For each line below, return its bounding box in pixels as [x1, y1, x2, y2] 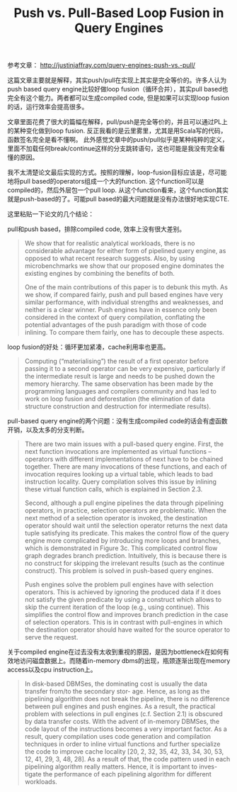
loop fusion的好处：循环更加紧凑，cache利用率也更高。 [7, 342, 170, 352]
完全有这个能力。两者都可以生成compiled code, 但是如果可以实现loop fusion [7, 94, 230, 102]
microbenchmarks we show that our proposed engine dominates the [24, 262, 224, 270]
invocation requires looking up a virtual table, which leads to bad [24, 470, 214, 479]
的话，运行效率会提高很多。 [7, 103, 88, 111]
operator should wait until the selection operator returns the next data [24, 521, 228, 530]
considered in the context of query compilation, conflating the [24, 313, 205, 322]
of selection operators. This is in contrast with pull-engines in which [24, 618, 223, 627]
